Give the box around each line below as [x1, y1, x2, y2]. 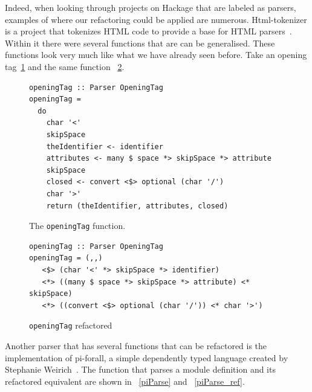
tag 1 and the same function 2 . [5, 60, 125, 72]
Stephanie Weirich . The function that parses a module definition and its [5, 363, 276, 376]
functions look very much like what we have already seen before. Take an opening [5, 48, 307, 61]
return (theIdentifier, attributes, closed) [46, 201, 229, 210]
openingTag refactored [29, 319, 112, 332]
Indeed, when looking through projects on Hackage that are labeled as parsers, [5, 1, 296, 13]
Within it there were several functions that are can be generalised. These [5, 36, 275, 49]
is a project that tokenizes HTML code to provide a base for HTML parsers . [5, 25, 292, 37]
